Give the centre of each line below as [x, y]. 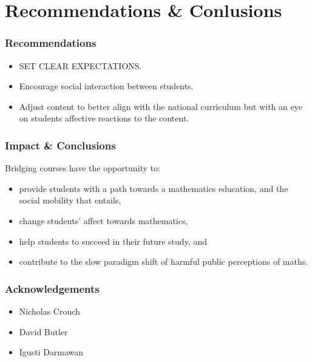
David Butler [43, 331]
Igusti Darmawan [51, 352]
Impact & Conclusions [60, 145]
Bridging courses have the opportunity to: [83, 168]
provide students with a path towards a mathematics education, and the [154, 188]
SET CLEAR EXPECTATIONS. [80, 65]
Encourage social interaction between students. [106, 86]
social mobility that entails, [70, 200]
